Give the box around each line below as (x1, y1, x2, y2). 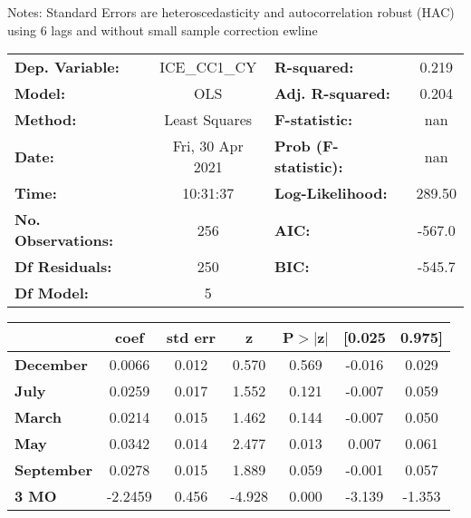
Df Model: (14, 282, 89, 304)
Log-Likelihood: (274, 182, 388, 204)
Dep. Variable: (14, 56, 120, 78)
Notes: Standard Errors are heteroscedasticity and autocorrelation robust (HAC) (7, 3, 455, 21)
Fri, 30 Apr (172, 135, 244, 157)
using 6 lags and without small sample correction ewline (7, 20, 318, 39)
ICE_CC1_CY (159, 56, 257, 78)
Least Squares (164, 109, 253, 131)
